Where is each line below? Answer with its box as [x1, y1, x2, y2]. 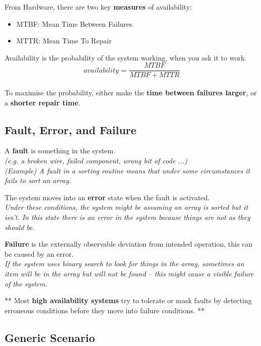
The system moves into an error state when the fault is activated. [5, 192, 210, 202]
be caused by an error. [5, 248, 74, 259]
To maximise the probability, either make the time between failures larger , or [5, 87, 257, 98]
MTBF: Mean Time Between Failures [16, 18, 132, 29]
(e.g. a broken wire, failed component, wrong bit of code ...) [5, 155, 187, 166]
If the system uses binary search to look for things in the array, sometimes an [5, 258, 244, 269]
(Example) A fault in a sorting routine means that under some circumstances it [5, 165, 250, 176]
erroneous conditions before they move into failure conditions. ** [5, 305, 205, 315]
